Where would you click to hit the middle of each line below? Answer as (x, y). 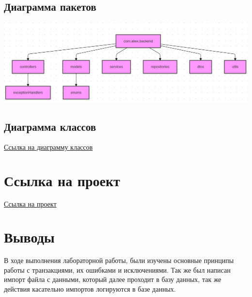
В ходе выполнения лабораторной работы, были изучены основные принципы (119, 260)
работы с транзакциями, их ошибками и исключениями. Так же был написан (117, 270)
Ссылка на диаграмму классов (48, 147)
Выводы (29, 237)
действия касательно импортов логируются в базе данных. (90, 289)
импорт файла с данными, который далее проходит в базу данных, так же (113, 279)
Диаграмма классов (50, 127)
